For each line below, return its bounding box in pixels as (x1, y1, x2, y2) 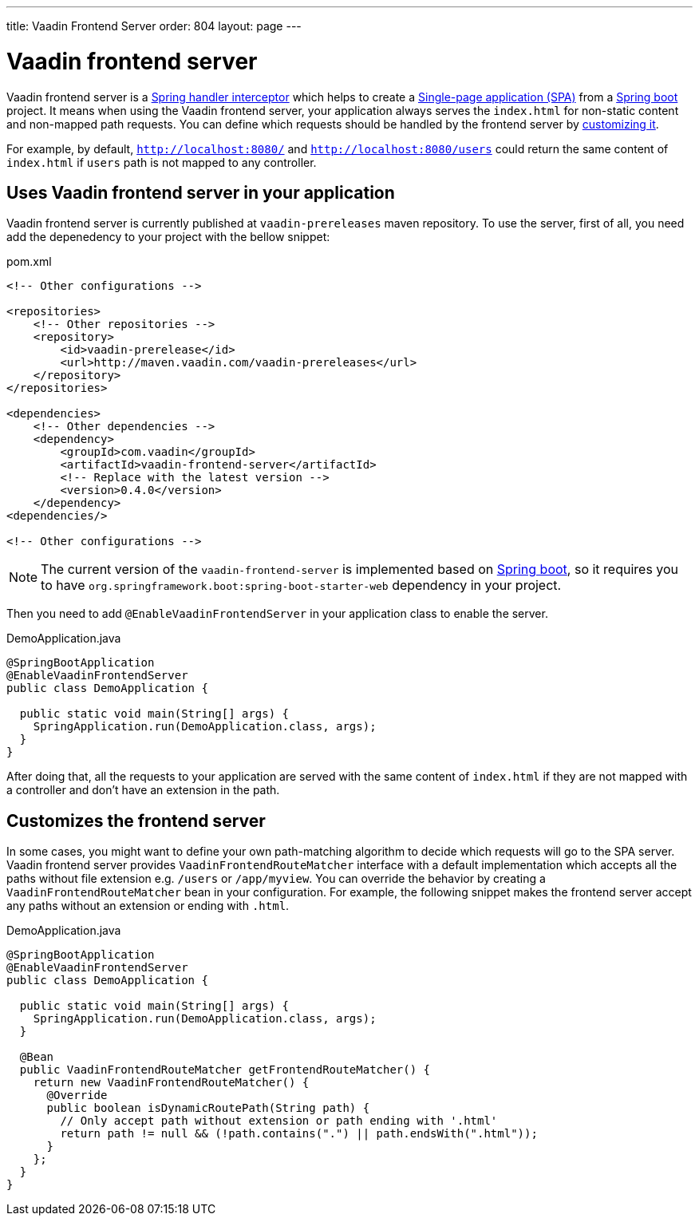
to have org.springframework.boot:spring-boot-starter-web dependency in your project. (41, 577, 562, 594)
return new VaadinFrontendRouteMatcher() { (33, 1076, 310, 1090)
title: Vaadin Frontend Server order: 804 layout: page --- (6, 19, 302, 33)
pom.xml (6, 255, 52, 269)
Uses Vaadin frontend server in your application (6, 182, 395, 203)
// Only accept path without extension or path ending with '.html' (60, 1114, 498, 1128)
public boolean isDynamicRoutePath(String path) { (46, 1101, 370, 1115)
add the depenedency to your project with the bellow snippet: (6, 230, 330, 244)
